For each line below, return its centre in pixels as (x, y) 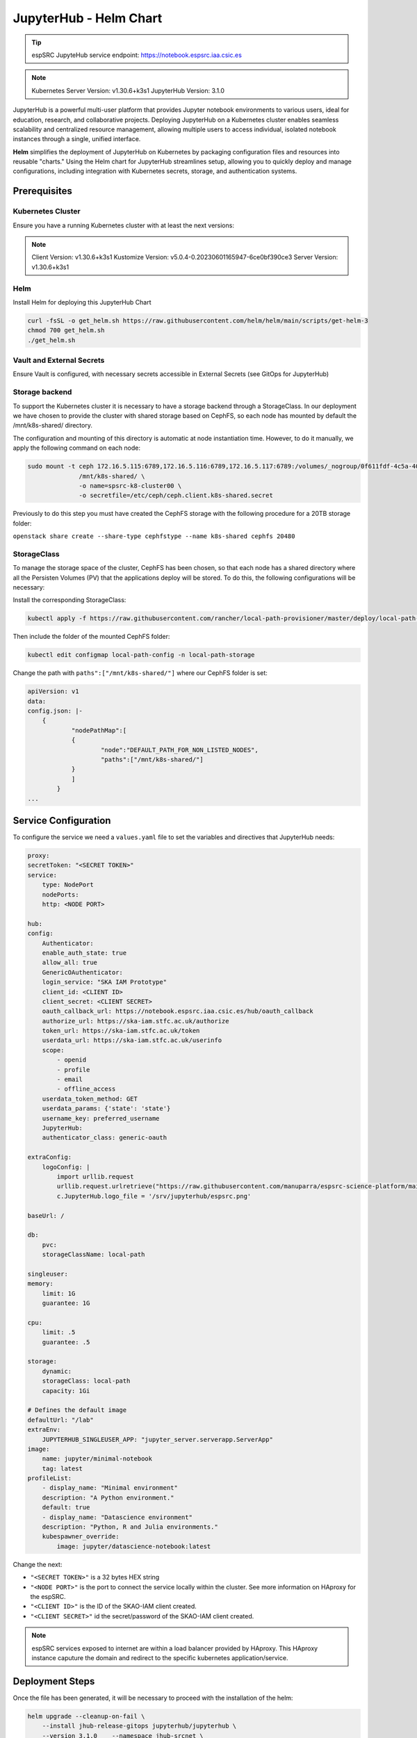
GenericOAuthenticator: (82, 972)
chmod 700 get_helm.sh (66, 331)
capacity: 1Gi (66, 1391)
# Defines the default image (77, 1410)
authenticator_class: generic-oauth (104, 1138)
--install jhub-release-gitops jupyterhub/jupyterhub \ (139, 1726)
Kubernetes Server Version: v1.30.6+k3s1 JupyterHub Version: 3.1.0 (128, 90)
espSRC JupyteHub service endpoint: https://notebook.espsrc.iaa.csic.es (137, 55)
